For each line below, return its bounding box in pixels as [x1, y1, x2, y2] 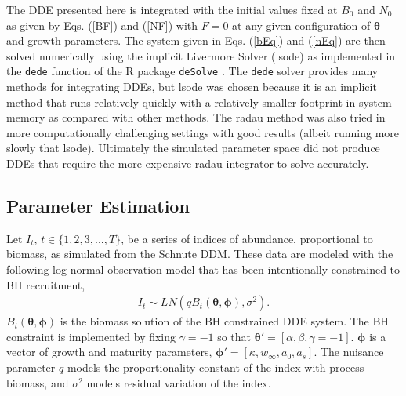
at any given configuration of [232, 16, 371, 33]
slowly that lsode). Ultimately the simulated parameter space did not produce [6, 140, 380, 156]
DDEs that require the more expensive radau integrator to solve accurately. [6, 155, 369, 171]
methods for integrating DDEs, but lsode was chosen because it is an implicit [6, 78, 377, 95]
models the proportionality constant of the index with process [67, 358, 364, 375]
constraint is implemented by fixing [6, 328, 176, 344]
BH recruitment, [6, 276, 85, 292]
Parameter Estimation [6, 193, 190, 217]
